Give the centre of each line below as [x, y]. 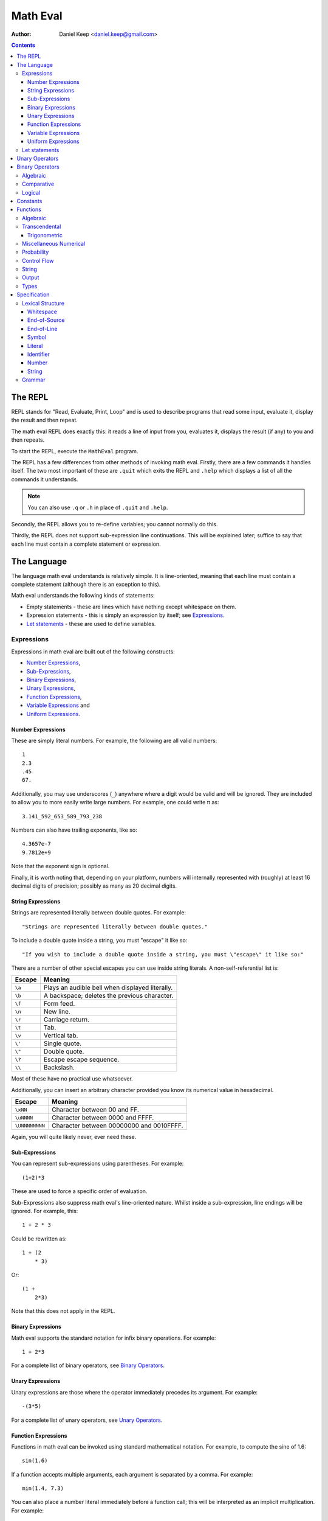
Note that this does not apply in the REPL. [63, 1311]
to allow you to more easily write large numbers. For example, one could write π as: [115, 802]
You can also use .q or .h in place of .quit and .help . [98, 507]
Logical [31, 192]
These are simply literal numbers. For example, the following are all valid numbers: [114, 740]
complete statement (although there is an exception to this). [86, 585]
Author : [21, 34]
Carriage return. [67, 1020]
